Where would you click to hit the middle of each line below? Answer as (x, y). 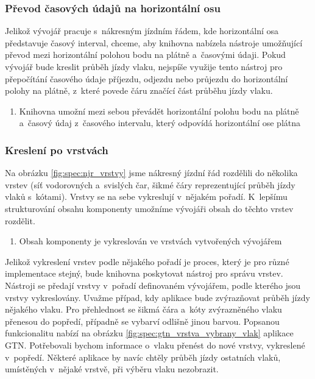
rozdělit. (20, 220)
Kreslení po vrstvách (57, 150)
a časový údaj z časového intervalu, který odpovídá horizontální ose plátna (160, 123)
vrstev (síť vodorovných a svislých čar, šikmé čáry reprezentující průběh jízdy (150, 184)
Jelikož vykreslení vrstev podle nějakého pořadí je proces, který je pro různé (147, 261)
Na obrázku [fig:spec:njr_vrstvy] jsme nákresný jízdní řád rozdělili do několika (151, 173)
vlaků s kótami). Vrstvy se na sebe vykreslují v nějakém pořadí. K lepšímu (146, 197)
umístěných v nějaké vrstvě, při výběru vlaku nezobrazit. (112, 369)
